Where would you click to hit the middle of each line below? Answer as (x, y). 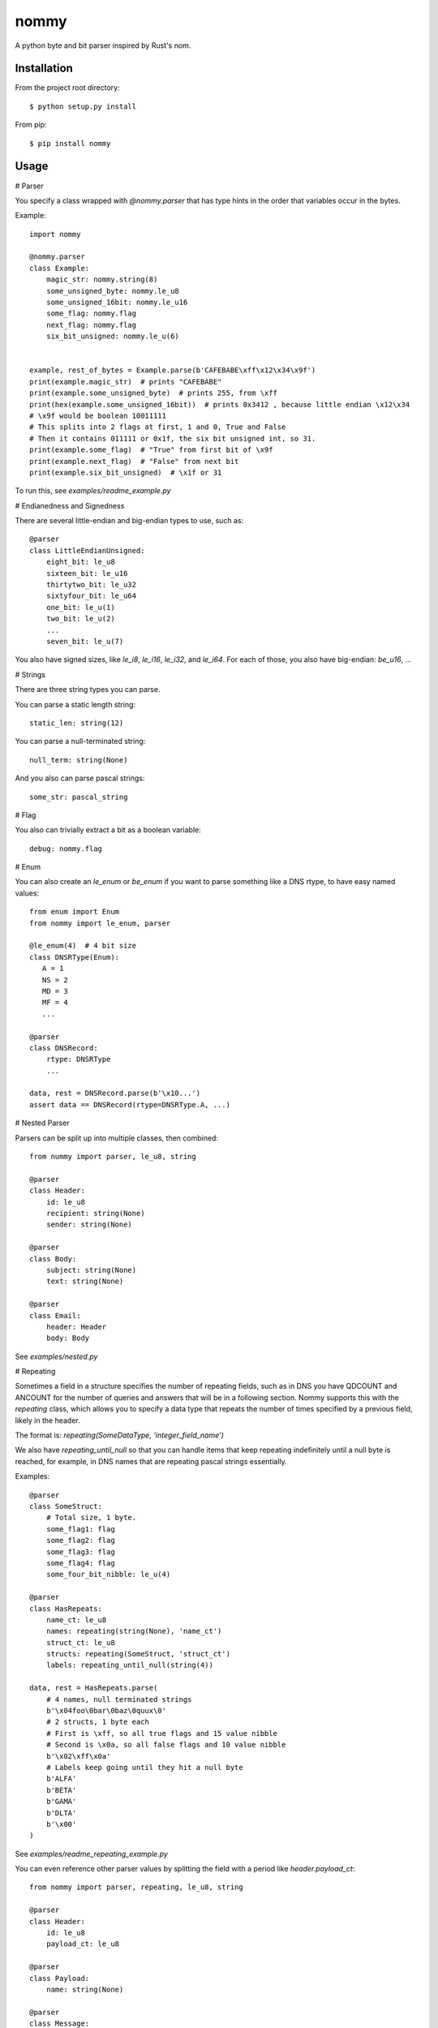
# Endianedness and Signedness (70, 505)
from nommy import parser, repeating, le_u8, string (136, 1887)
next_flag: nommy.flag (91, 325)
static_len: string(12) (77, 723)
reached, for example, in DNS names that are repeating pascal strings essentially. (151, 1461)
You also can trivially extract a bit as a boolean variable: (108, 830)
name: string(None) (85, 1989)
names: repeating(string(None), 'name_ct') (134, 1631)
